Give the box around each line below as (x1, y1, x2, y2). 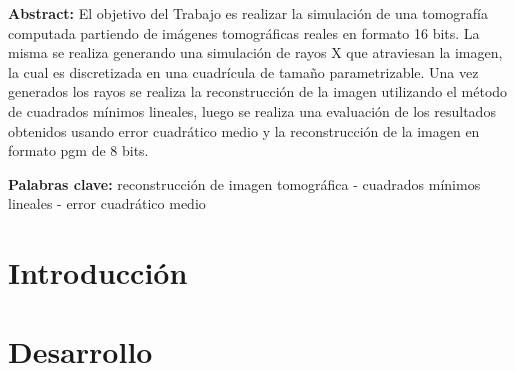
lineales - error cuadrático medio (8, 193, 206, 214)
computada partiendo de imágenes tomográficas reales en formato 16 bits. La (8, 22, 480, 43)
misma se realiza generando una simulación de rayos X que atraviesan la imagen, (8, 42, 503, 63)
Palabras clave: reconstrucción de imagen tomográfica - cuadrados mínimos (8, 173, 481, 194)
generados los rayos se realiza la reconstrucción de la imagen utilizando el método (8, 81, 508, 102)
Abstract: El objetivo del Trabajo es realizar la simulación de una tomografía (8, 3, 488, 23)
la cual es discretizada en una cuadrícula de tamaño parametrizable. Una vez (8, 61, 479, 82)
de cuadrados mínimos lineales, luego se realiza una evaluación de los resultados (8, 100, 496, 121)
